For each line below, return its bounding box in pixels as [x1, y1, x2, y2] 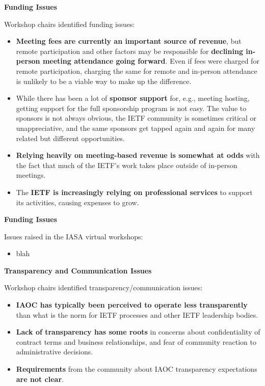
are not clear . [16, 373, 64, 384]
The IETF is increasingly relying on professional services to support [16, 186, 253, 197]
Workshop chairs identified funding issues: [4, 18, 135, 29]
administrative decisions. [16, 346, 93, 357]
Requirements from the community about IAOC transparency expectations [16, 364, 257, 374]
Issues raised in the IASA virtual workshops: [4, 231, 143, 241]
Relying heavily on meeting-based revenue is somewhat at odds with [16, 150, 260, 160]
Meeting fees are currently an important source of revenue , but [16, 36, 242, 46]
